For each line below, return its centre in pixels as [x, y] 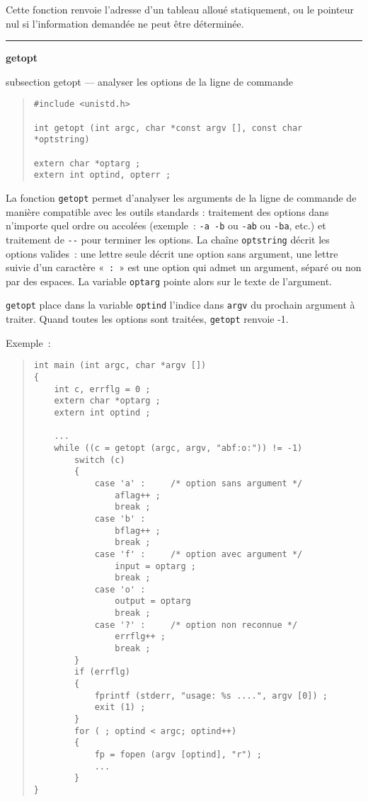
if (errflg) [102, 672]
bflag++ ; [138, 531]
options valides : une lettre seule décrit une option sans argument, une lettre [172, 253]
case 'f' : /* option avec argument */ [199, 554]
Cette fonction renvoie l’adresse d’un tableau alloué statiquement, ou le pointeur [180, 9]
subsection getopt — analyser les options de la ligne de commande [150, 81]
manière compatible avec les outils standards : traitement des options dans [167, 211]
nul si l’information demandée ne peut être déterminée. [125, 23]
